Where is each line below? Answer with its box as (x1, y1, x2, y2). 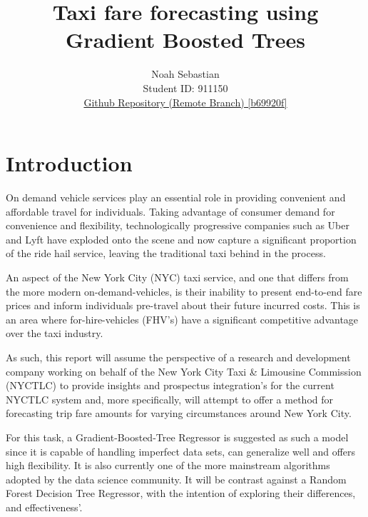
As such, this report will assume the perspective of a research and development (6, 349, 351, 364)
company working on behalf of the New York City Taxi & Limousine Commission (6, 363, 362, 378)
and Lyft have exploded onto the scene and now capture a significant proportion (6, 231, 357, 246)
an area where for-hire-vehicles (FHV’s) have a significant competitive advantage (6, 311, 359, 326)
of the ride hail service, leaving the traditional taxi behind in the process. (6, 246, 326, 261)
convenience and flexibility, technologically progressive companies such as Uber (6, 218, 349, 233)
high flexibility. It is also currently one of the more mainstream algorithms (6, 458, 330, 473)
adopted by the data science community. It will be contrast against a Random (6, 471, 347, 486)
